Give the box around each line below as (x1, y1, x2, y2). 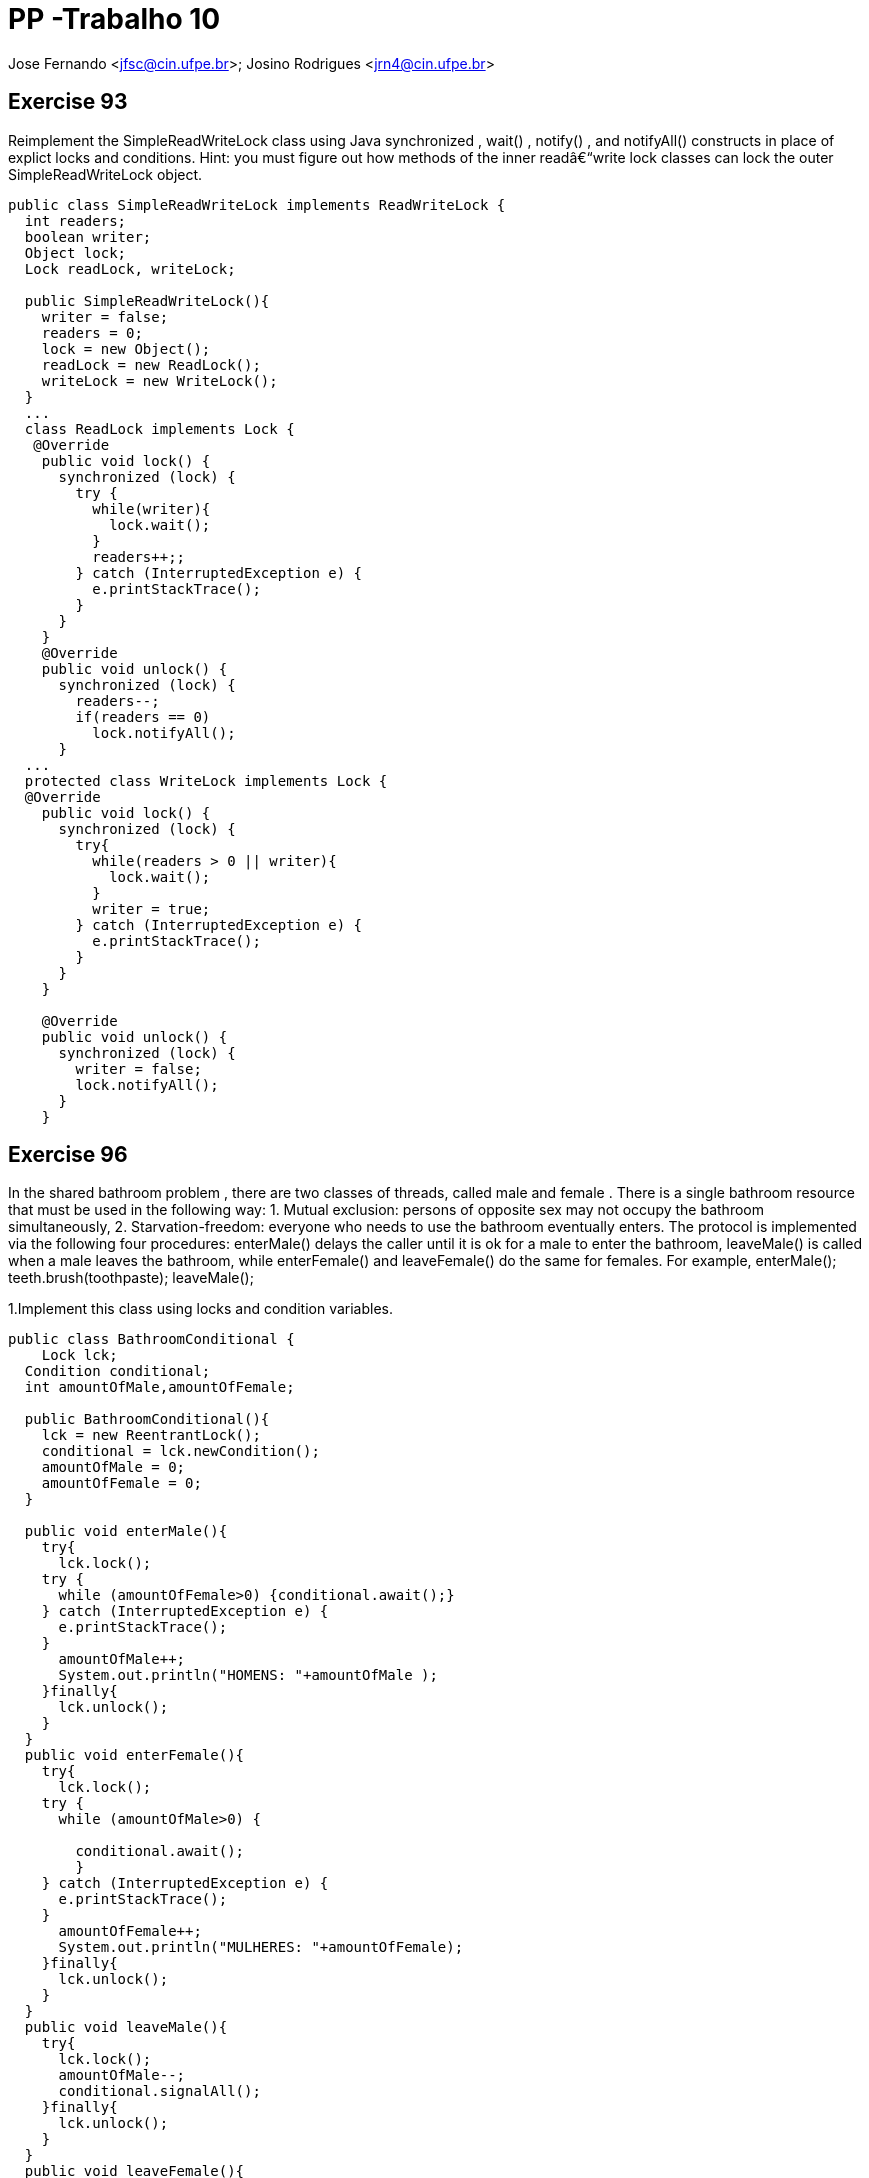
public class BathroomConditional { (8, 1331, 295, 1348)
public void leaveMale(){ (24, 2019, 228, 2036)
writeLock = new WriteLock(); (41, 372, 278, 389)
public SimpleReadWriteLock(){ (24, 292, 270, 309)
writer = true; (92, 900, 211, 917)
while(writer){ (92, 500, 211, 517)
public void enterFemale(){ (24, 1747, 245, 1764)
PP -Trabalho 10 (8, 2, 221, 36)
